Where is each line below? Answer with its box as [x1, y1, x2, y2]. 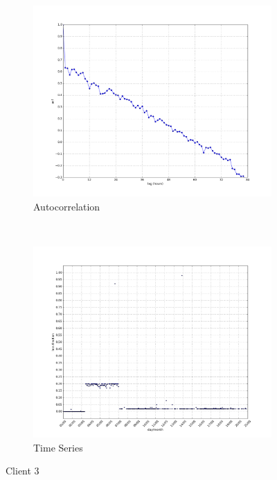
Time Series [33, 440, 83, 454]
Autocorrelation [33, 199, 100, 213]
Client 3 [6, 463, 39, 478]
